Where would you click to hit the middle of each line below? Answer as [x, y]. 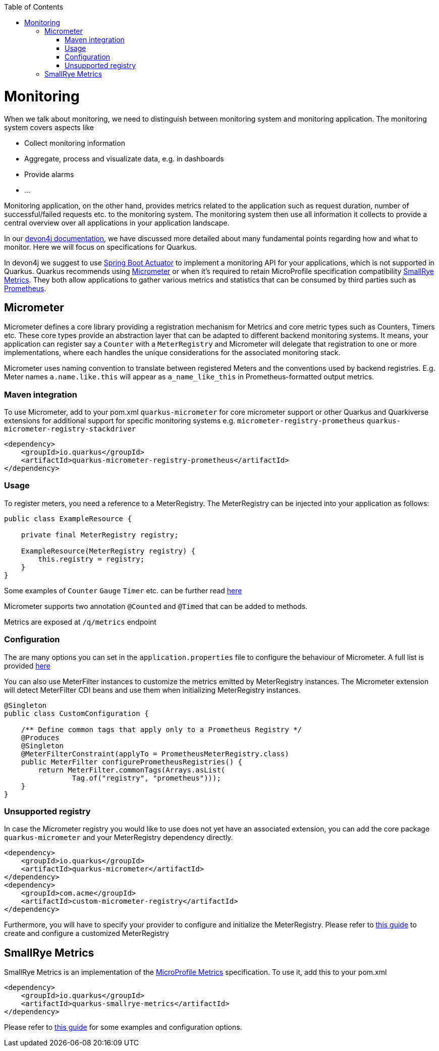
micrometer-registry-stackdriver [70, 429]
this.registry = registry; [91, 559]
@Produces [40, 737]
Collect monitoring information [75, 143]
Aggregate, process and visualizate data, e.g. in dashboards [124, 158]
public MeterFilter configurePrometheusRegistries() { [132, 762]
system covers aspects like [49, 127]
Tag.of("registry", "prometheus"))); [146, 778]
